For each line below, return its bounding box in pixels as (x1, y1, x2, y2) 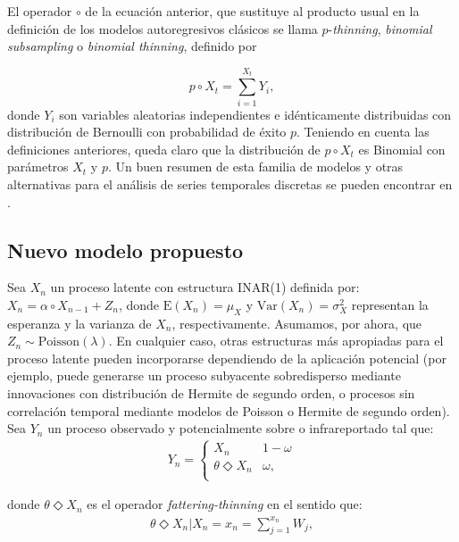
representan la (351, 295, 429, 313)
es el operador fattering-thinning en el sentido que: (87, 495, 363, 513)
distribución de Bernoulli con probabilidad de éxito (7, 122, 287, 141)
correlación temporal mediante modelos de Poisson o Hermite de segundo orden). (7, 401, 450, 420)
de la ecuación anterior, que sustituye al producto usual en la (85, 2, 420, 20)
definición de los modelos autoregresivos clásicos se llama (7, 19, 318, 38)
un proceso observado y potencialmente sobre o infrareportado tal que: (47, 419, 434, 438)
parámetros (7, 157, 69, 176)
